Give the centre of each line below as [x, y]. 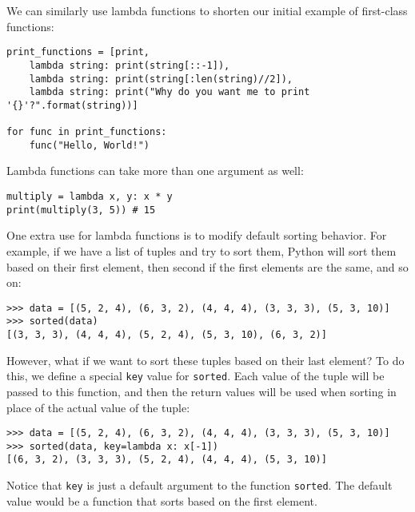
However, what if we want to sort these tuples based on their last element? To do [206, 360]
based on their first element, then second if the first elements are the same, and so [207, 266]
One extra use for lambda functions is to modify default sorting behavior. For [197, 235]
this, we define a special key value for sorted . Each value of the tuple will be [196, 376]
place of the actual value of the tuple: [98, 407]
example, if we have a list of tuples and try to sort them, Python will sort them [202, 250]
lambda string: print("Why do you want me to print [170, 92]
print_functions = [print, [78, 52]
